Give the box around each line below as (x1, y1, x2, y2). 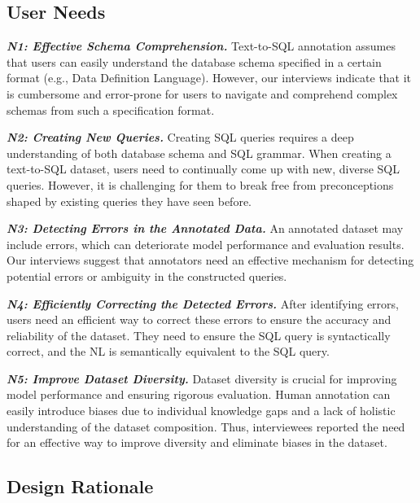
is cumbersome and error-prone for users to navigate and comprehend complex (7, 85, 398, 102)
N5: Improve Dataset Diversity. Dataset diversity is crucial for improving (7, 370, 397, 387)
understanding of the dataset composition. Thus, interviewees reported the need (7, 418, 405, 435)
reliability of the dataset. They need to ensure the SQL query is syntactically (7, 326, 391, 343)
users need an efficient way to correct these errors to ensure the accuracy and (7, 311, 392, 328)
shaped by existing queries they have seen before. (7, 192, 252, 209)
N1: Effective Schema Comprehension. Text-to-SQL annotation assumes (7, 37, 396, 55)
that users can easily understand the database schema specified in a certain (7, 53, 382, 70)
